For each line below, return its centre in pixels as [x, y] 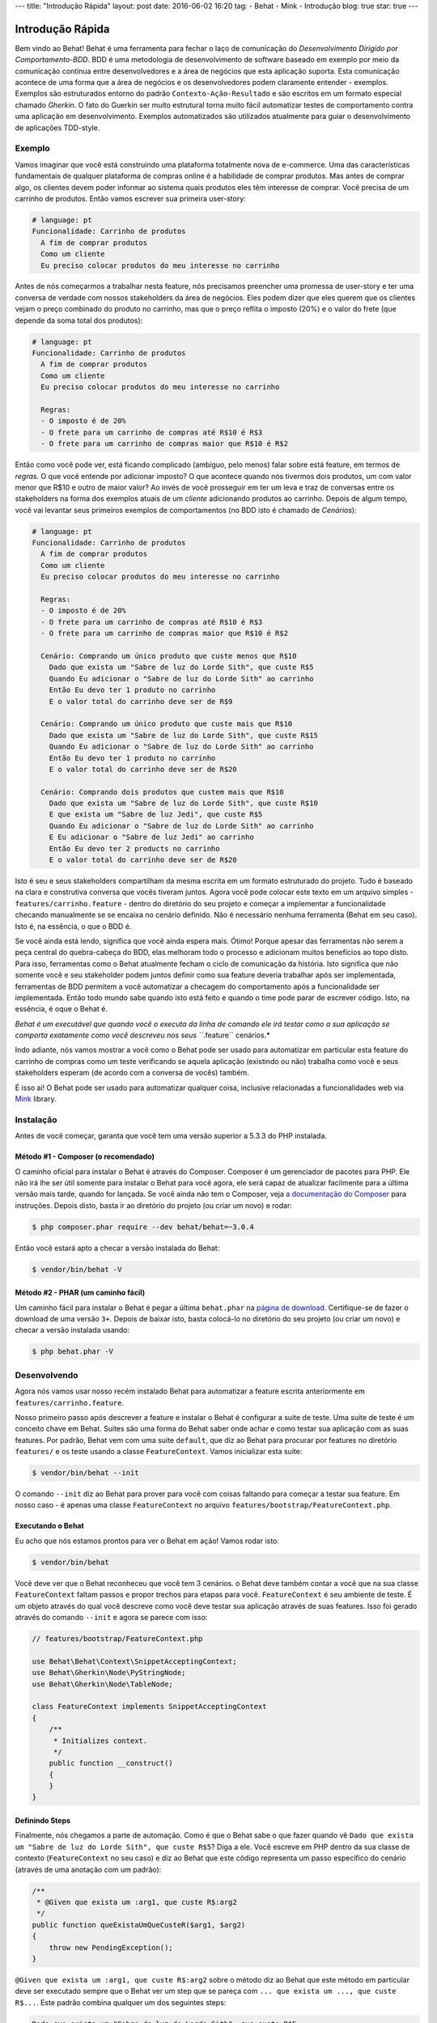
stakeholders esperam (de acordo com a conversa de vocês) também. [132, 1073]
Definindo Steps [43, 1821]
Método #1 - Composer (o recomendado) [85, 1156]
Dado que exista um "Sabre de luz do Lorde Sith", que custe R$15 [184, 735]
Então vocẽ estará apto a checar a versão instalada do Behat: [117, 1248]
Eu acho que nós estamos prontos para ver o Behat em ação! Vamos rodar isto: [147, 1541]
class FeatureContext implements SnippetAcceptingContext [149, 1707]
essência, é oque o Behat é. [62, 1009]
